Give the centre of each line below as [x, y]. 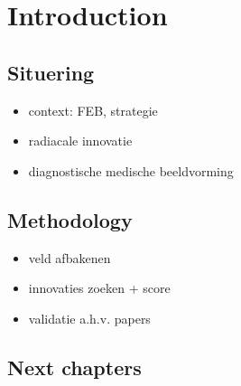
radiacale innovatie [80, 141]
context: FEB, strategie [93, 110]
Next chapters [74, 367]
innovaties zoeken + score [99, 288]
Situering [51, 72]
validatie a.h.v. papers [89, 318]
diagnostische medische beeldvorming [131, 170]
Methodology [70, 219]
